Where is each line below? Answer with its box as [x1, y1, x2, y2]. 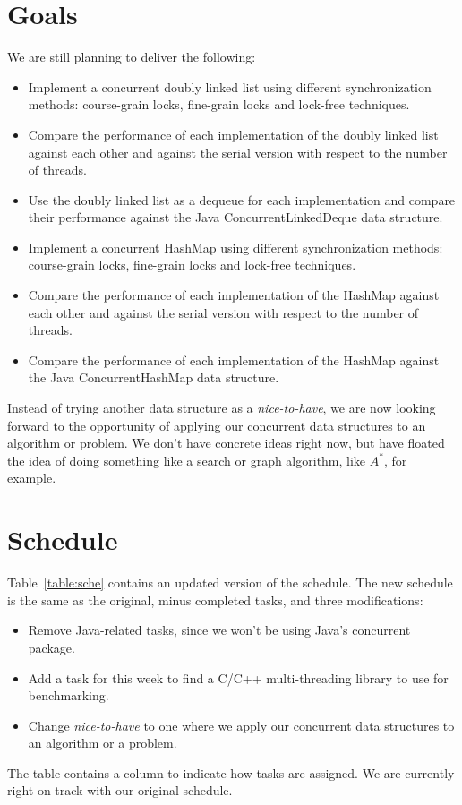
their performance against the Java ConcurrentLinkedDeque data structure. [28, 208, 443, 227]
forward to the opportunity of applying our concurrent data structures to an [7, 415, 426, 434]
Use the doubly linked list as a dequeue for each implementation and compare [28, 190, 456, 209]
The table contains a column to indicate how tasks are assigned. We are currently [7, 763, 455, 782]
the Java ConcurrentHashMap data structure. [28, 368, 279, 387]
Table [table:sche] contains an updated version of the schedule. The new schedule [7, 573, 453, 592]
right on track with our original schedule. [7, 781, 233, 800]
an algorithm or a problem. [28, 733, 177, 752]
